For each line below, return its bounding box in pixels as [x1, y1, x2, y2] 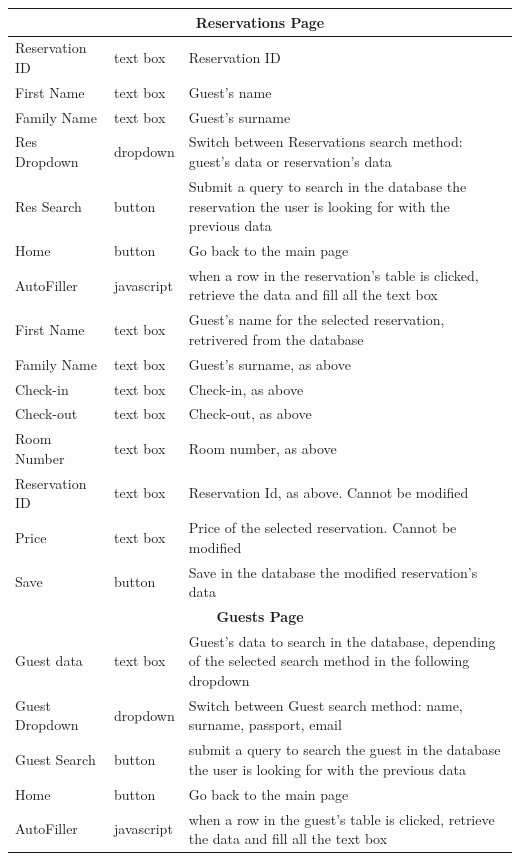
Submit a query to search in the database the [188, 175, 467, 196]
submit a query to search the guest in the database [188, 739, 501, 760]
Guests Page [216, 605, 304, 626]
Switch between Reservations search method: [188, 131, 463, 152]
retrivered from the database [188, 328, 364, 349]
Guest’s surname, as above [188, 353, 351, 374]
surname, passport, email [188, 714, 342, 735]
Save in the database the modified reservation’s [188, 561, 478, 582]
